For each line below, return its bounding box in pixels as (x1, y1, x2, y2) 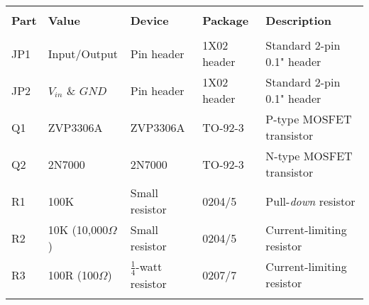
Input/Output (48, 45, 119, 62)
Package (202, 12, 249, 28)
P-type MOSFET (265, 111, 352, 127)
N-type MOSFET (265, 148, 353, 164)
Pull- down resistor (265, 192, 356, 209)
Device (130, 12, 169, 28)
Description (265, 12, 331, 28)
